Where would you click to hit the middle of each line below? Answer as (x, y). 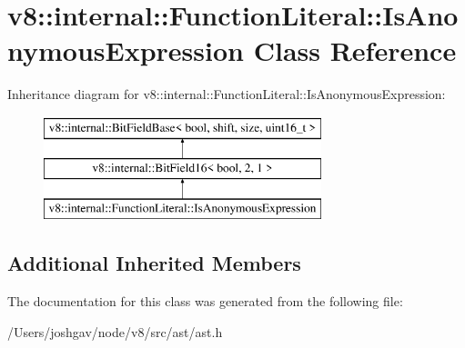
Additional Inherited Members (154, 263)
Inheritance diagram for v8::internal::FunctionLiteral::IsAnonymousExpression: (227, 94)
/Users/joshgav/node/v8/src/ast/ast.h (115, 331)
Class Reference (355, 50)
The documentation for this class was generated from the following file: (205, 301)
